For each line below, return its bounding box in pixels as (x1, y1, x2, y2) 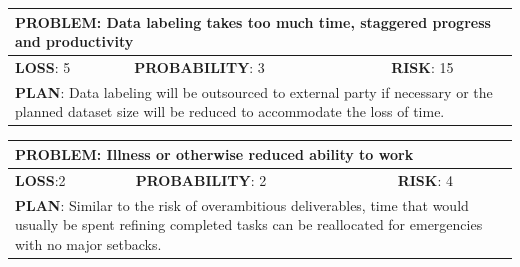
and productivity (15, 31, 134, 52)
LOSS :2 (15, 169, 66, 190)
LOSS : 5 (15, 56, 71, 77)
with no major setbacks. (15, 233, 162, 254)
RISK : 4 (397, 169, 453, 190)
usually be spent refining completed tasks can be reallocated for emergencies (15, 214, 483, 235)
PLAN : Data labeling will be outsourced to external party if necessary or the (15, 81, 493, 102)
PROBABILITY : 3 (134, 56, 265, 77)
